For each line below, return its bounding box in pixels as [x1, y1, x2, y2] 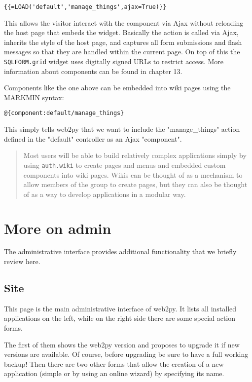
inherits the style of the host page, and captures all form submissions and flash [4, 37, 242, 47]
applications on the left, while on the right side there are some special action [4, 313, 236, 323]
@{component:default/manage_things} [4, 110, 124, 117]
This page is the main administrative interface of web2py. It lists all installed [4, 303, 237, 313]
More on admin [4, 218, 111, 238]
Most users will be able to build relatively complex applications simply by [23, 150, 247, 160]
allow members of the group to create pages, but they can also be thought [23, 179, 248, 190]
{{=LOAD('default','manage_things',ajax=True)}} [4, 3, 167, 10]
